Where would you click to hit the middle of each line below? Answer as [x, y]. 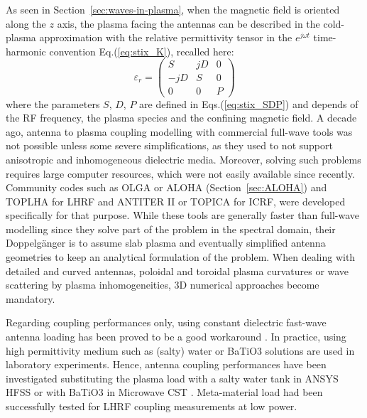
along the [26, 23]
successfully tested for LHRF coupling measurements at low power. [152, 406]
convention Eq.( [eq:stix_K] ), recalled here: [142, 51]
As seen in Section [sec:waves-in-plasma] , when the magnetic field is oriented [173, 9]
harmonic [26, 51]
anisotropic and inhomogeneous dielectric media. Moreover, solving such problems [183, 159]
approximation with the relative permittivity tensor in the [166, 37]
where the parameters [53, 103]
